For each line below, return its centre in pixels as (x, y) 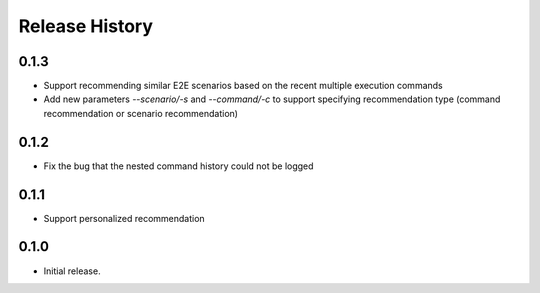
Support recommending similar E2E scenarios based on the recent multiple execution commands (243, 86)
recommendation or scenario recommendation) (141, 113)
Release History (86, 26)
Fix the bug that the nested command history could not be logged (178, 166)
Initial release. (72, 271)
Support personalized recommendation (124, 218)
